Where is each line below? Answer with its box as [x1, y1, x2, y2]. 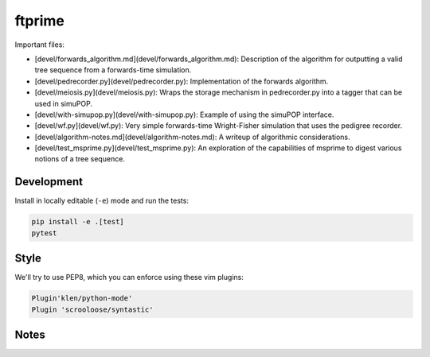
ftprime [14, 12, 65, 29]
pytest [31, 228, 57, 238]
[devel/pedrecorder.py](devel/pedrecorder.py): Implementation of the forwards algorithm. [34, 76, 329, 86]
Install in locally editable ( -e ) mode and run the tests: [14, 196, 189, 206]
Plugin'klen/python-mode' [31, 294, 133, 303]
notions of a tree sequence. [34, 154, 125, 164]
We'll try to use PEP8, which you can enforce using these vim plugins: [14, 273, 244, 282]
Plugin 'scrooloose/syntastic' [31, 305, 154, 314]
